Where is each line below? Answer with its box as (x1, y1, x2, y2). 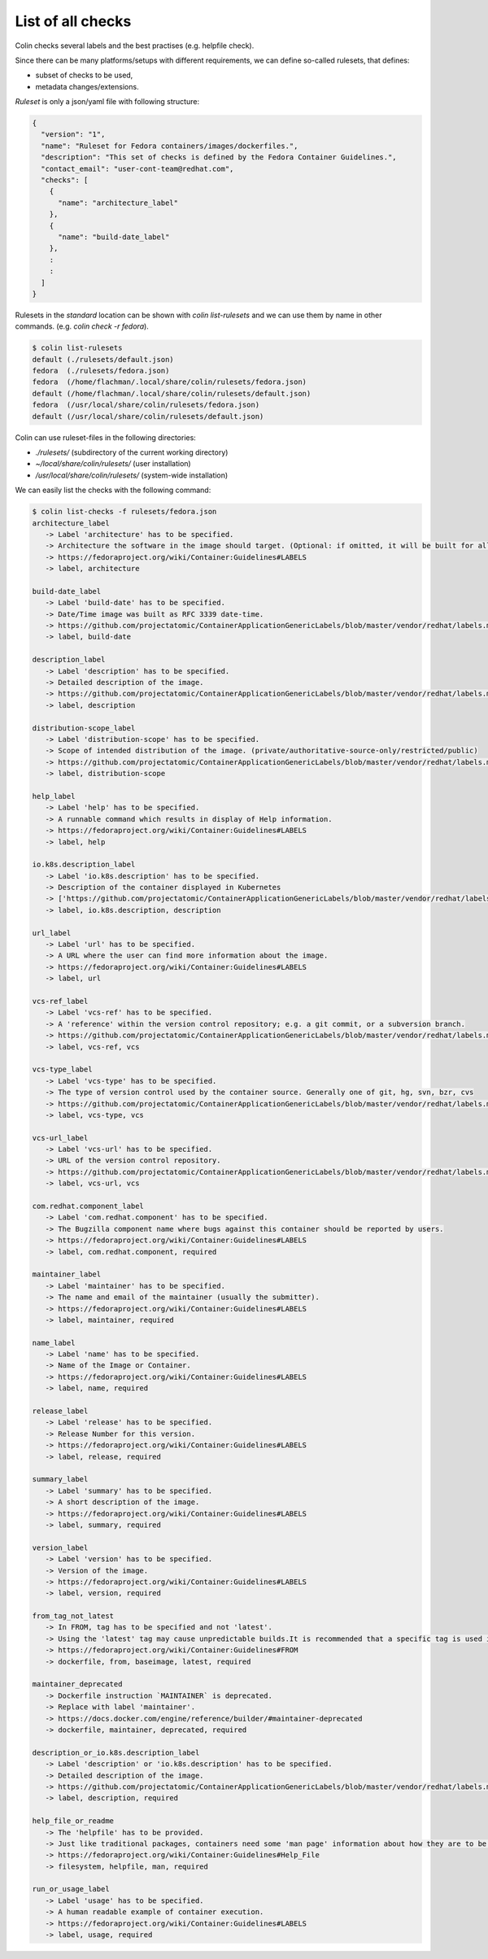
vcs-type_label (32, 1065, 93, 1074)
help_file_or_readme (32, 1817, 114, 1826)
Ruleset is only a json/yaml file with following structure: (15, 97, 199, 107)
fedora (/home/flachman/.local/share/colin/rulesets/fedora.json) (32, 377, 307, 386)
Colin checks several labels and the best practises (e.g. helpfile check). (15, 41, 255, 50)
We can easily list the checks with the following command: (15, 485, 211, 495)
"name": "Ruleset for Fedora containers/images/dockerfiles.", (41, 141, 298, 151)
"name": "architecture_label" (58, 198, 179, 207)
